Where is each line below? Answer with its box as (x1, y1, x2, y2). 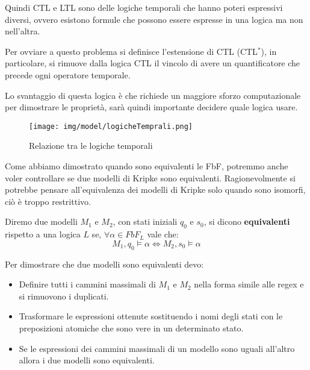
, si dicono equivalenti (203, 215, 290, 228)
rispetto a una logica (5, 228, 81, 240)
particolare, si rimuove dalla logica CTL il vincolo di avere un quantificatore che (5, 57, 300, 69)
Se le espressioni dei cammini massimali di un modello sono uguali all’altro (19, 342, 295, 354)
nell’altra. (5, 25, 40, 37)
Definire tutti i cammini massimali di (19, 278, 156, 290)
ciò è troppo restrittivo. (5, 195, 91, 207)
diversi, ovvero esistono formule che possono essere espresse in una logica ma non (5, 13, 303, 25)
